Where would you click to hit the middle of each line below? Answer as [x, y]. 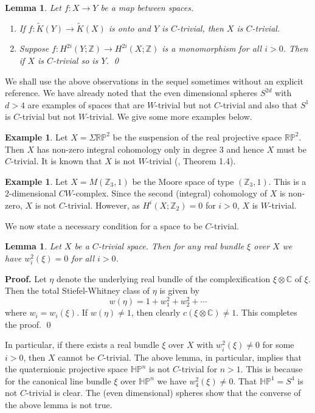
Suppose [34, 48]
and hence [245, 149]
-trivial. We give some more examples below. [169, 116]
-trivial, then [200, 28]
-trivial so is [76, 60]
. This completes [267, 312]
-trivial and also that [259, 104]
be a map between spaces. [147, 7]
